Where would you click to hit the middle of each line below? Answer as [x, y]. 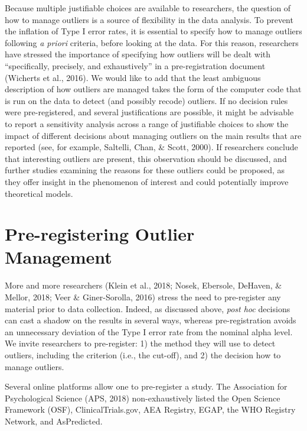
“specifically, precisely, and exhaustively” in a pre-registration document [135, 65]
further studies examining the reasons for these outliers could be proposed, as [145, 170]
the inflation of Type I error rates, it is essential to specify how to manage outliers [153, 31]
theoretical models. [39, 193]
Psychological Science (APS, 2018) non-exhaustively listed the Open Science [143, 398]
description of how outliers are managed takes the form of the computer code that [153, 89]
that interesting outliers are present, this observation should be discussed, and [146, 158]
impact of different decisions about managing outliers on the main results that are [153, 135]
